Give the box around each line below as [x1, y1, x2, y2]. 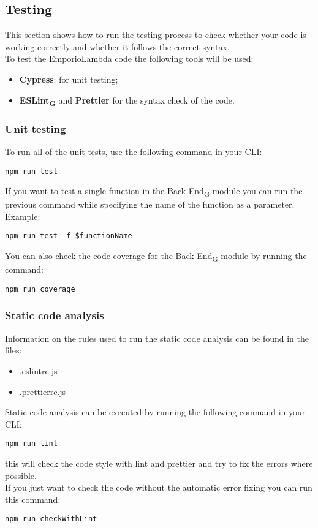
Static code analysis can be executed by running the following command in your [5, 405, 306, 418]
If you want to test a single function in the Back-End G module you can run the [5, 184, 303, 198]
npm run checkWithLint [5, 515, 97, 524]
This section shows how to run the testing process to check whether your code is [5, 28, 306, 41]
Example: [5, 209, 40, 222]
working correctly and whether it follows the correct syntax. [5, 40, 230, 53]
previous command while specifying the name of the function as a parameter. [5, 198, 295, 211]
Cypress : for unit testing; [19, 72, 118, 85]
